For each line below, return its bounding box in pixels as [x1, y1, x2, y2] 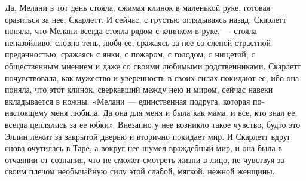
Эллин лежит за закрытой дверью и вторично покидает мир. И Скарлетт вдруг [5, 130, 291, 142]
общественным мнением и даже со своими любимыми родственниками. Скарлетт [5, 59, 301, 72]
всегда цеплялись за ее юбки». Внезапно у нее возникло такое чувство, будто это [5, 118, 301, 130]
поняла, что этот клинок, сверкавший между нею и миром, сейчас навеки [5, 83, 273, 96]
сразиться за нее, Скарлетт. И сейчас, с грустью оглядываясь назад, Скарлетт [5, 13, 287, 25]
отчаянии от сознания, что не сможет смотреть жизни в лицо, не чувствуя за [5, 153, 284, 165]
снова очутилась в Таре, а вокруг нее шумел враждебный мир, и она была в [5, 142, 282, 154]
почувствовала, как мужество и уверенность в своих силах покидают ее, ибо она [5, 71, 299, 84]
